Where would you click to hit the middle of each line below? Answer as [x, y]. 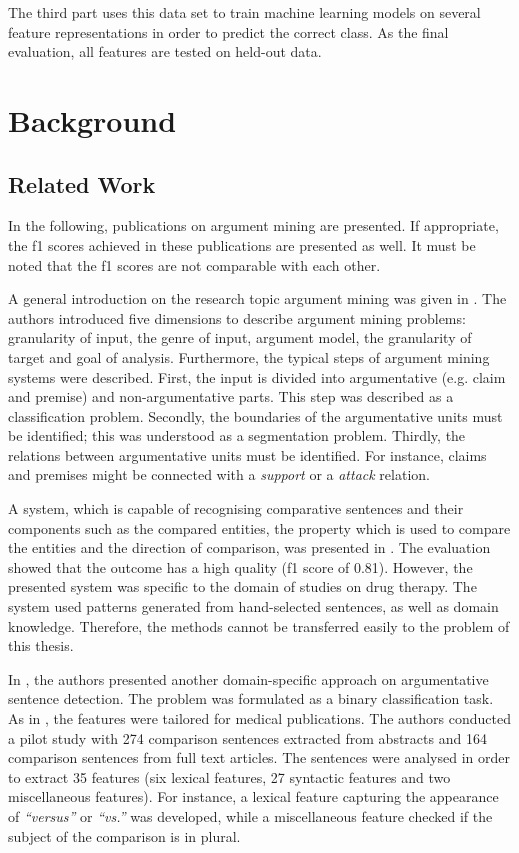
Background [92, 119]
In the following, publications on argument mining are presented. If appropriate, [253, 225]
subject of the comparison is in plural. [124, 835]
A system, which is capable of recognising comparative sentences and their [236, 508]
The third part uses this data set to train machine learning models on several [244, 12]
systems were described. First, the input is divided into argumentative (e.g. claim [257, 376]
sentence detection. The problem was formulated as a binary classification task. [251, 698]
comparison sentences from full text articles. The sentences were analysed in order [259, 757]
